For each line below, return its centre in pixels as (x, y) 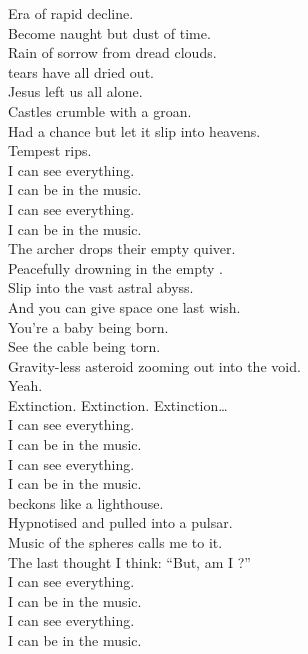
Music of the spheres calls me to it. (115, 542)
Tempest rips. (50, 150)
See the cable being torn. (84, 346)
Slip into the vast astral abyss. (101, 287)
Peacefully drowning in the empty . (115, 267)
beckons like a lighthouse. (86, 502)
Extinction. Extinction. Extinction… (118, 404)
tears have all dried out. (81, 71)
